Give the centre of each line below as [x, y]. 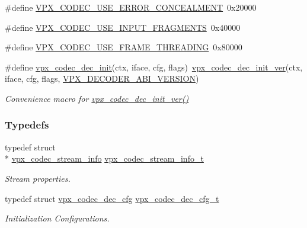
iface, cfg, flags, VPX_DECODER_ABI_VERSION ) [102, 78]
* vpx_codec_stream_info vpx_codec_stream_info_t [104, 158]
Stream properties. [38, 178]
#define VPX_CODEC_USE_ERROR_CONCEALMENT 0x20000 [131, 7]
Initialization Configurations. [57, 218]
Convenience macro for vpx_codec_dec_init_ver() [97, 98]
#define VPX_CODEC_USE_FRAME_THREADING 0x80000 [124, 47]
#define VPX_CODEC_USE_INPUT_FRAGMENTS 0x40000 [123, 27]
